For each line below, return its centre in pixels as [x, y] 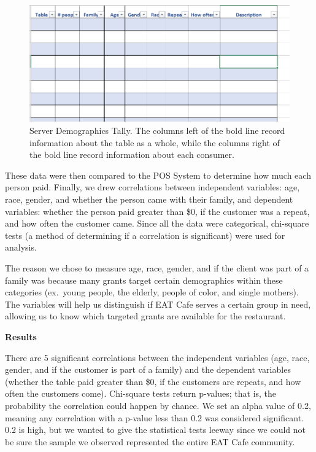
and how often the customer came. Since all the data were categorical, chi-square [157, 223]
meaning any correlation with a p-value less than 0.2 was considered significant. [154, 417]
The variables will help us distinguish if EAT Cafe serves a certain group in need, [158, 304]
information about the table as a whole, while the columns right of [155, 142]
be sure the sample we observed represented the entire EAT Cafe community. [150, 441]
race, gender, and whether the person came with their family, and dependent [149, 199]
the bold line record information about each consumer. [132, 154]
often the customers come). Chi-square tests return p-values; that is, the [141, 393]
